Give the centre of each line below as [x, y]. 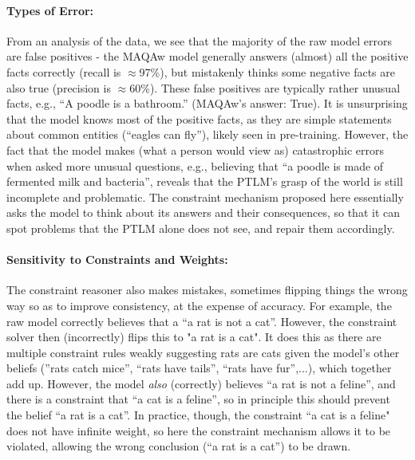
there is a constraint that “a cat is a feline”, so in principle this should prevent [198, 399]
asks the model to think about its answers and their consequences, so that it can [203, 212]
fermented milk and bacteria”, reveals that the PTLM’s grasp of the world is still [205, 181]
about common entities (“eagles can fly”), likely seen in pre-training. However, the [207, 134]
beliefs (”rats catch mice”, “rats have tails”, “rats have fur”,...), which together [199, 368]
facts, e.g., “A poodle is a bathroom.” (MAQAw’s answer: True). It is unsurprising [207, 103]
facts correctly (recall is [64, 71]
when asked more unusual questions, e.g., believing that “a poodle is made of [195, 165]
